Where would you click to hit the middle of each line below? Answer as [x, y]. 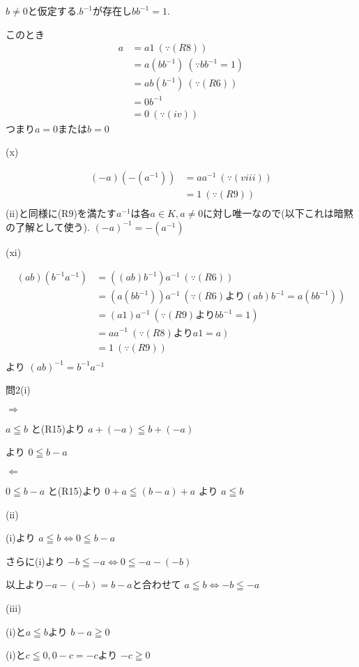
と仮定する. [53, 10]
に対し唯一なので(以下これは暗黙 [278, 213]
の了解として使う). [48, 226]
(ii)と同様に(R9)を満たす [61, 213]
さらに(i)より [35, 561]
